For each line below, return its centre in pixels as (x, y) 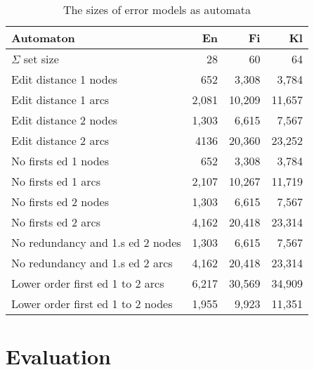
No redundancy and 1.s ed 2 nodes (96, 242)
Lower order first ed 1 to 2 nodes (92, 304)
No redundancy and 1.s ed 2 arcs (92, 263)
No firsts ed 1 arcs (56, 181)
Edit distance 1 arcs (60, 100)
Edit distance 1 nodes (65, 79)
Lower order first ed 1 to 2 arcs (88, 283)
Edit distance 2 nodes (65, 120)
